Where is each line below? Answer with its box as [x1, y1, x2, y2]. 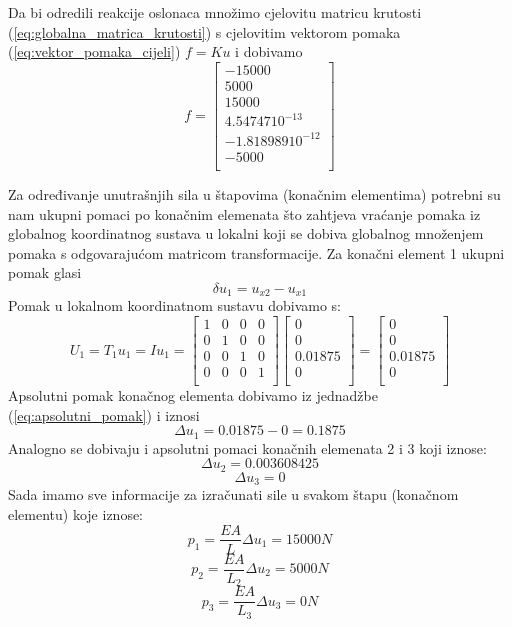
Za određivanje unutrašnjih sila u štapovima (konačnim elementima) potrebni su [8, 184, 501, 204]
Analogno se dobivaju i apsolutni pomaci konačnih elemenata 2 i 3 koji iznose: [8, 437, 487, 458]
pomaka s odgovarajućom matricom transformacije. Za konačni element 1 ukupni [8, 242, 505, 263]
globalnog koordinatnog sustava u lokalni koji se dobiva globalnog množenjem [8, 223, 484, 244]
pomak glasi [8, 262, 82, 283]
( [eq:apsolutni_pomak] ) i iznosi [8, 404, 200, 425]
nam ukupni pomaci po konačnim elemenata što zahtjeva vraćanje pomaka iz [8, 203, 481, 224]
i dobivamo [235, 41, 303, 62]
